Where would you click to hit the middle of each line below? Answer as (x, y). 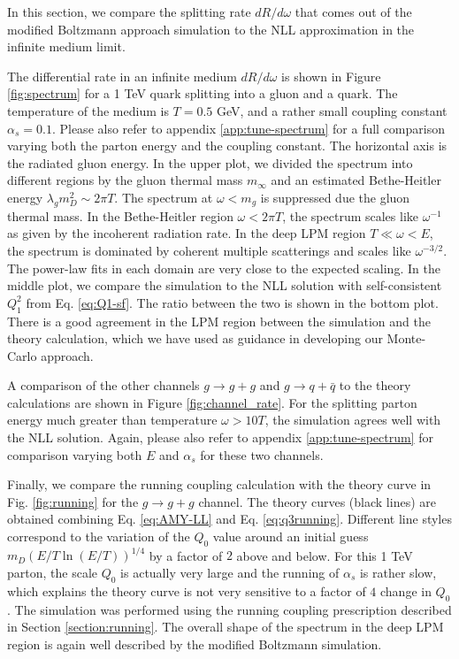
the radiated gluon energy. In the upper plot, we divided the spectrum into (210, 162)
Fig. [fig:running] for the (73, 501)
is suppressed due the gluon (335, 197)
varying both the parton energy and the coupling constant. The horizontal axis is (227, 146)
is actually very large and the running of (230, 572)
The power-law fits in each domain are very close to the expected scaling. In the (224, 268)
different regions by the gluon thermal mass (125, 180)
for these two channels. (262, 454)
